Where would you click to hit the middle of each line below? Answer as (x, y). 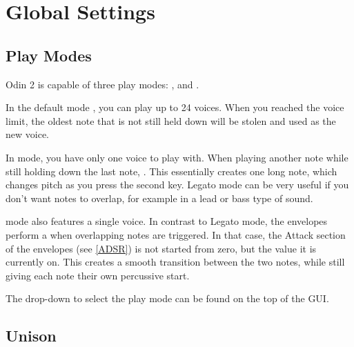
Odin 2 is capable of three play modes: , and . (102, 84)
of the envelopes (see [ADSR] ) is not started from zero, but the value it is (161, 248)
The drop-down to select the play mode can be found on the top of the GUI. (167, 298)
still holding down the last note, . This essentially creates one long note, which (171, 171)
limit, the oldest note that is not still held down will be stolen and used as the (171, 120)
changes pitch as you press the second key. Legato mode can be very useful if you (177, 185)
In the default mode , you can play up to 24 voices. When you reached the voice (175, 107)
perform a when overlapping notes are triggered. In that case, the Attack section (176, 234)
